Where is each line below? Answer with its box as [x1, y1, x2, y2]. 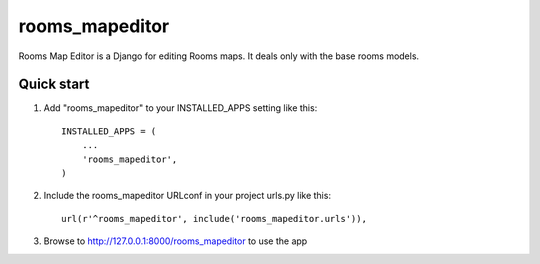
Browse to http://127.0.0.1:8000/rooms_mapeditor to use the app [43, 235, 308, 247]
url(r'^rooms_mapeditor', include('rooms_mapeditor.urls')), [61, 213, 367, 224]
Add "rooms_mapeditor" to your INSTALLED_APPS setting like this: [43, 102, 318, 114]
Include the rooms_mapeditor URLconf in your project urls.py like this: [43, 190, 332, 202]
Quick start [18, 76, 90, 93]
